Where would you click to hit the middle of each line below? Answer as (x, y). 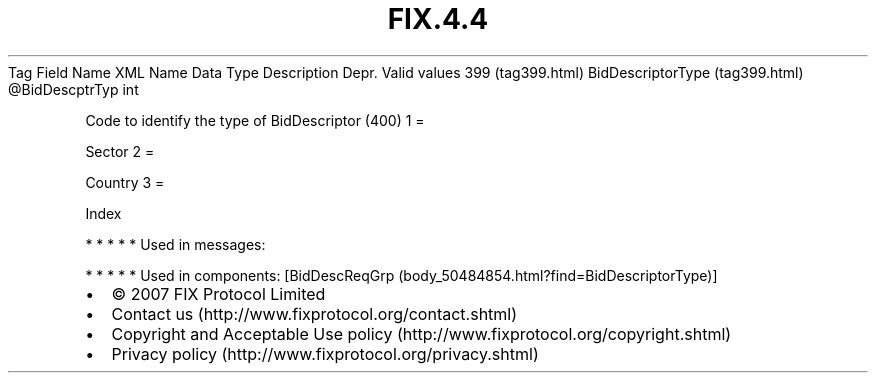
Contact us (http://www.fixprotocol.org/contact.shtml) (314, 313)
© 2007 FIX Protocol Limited (218, 293)
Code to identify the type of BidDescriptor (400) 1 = (255, 120)
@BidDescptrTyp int (73, 89)
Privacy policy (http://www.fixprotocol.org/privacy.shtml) (325, 353)
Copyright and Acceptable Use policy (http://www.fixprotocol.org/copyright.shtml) (421, 333)
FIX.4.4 (438, 19)
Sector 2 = (120, 151)
